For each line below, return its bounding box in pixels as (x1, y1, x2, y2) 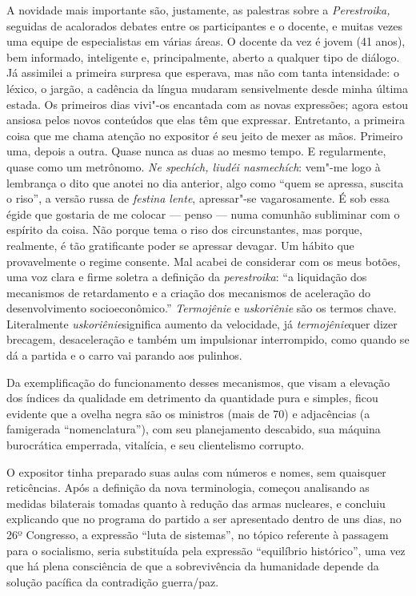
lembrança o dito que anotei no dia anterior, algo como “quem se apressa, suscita (6, 174, 404, 191)
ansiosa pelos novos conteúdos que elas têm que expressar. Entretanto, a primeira (6, 111, 405, 128)
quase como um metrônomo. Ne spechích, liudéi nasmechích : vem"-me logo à (6, 158, 381, 175)
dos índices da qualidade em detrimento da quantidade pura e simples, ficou (6, 389, 378, 406)
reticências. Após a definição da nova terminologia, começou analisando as (6, 479, 370, 496)
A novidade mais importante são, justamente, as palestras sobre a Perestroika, (6, 2, 390, 18)
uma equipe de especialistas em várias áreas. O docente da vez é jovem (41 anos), (6, 33, 406, 50)
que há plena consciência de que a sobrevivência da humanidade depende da (6, 558, 379, 574)
